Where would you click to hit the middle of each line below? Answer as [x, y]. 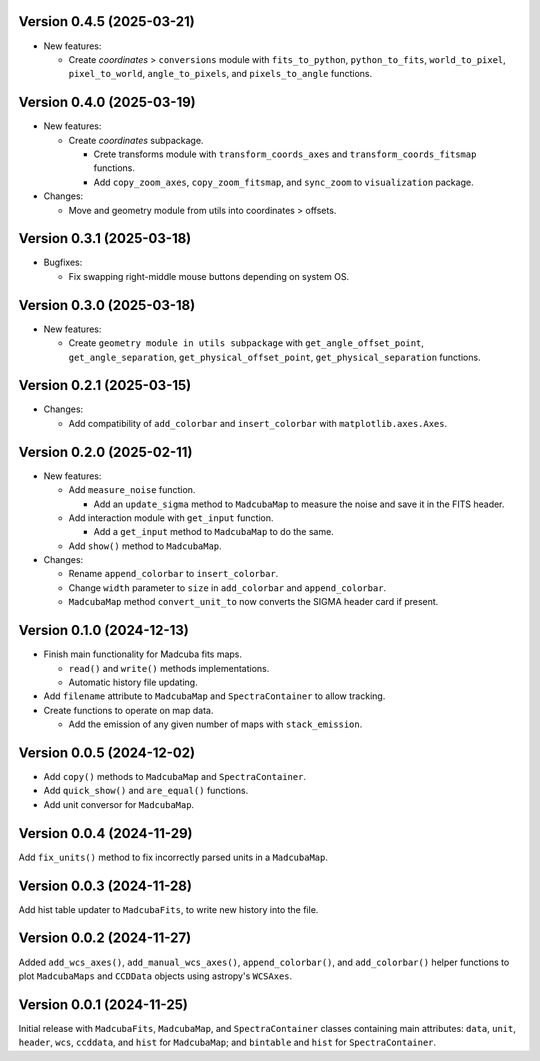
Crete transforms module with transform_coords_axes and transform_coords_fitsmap [285, 154]
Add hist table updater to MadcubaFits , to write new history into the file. [168, 909]
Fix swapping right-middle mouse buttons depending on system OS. [209, 276]
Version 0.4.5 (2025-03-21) [106, 21]
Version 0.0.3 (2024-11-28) [105, 885]
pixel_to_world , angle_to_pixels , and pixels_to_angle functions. [220, 74]
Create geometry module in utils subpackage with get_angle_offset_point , [246, 343]
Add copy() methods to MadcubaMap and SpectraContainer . [175, 777]
